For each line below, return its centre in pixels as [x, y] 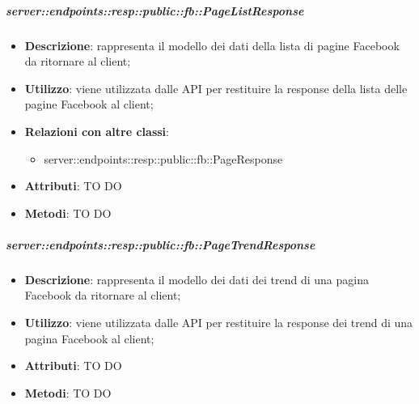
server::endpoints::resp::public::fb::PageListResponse [155, 10]
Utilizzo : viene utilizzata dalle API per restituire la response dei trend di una [219, 323]
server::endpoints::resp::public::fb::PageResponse [163, 158]
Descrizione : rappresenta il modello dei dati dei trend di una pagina [197, 279]
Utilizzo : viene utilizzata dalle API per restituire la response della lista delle [216, 88]
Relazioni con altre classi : [97, 131]
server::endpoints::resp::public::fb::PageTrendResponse [161, 244]
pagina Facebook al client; [89, 338]
